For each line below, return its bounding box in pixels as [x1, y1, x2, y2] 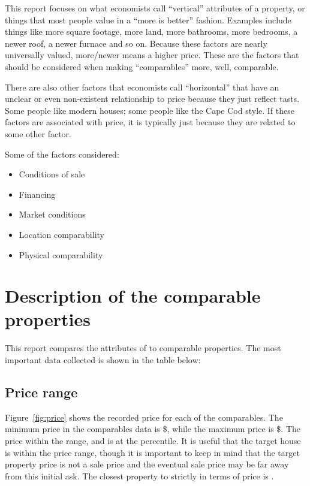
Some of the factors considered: [5, 147, 119, 160]
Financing [19, 188, 56, 200]
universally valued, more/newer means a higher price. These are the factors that [5, 49, 299, 61]
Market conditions [19, 208, 86, 221]
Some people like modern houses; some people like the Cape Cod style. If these [5, 104, 294, 116]
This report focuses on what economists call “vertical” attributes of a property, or [5, 2, 305, 14]
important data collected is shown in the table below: [5, 354, 201, 366]
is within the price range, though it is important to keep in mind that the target [5, 446, 300, 458]
